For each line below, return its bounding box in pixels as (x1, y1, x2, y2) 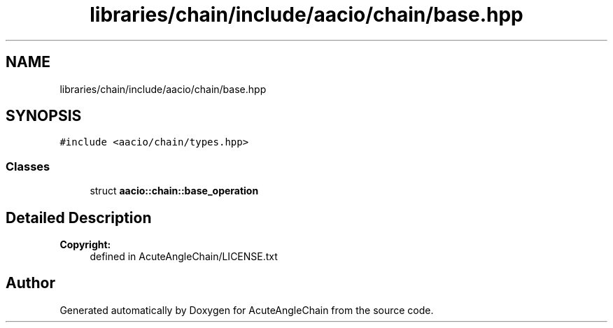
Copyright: (59, 238, 111, 251)
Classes (6, 159, 50, 173)
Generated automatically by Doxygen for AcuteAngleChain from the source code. (59, 304, 434, 316)
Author (6, 274, 55, 292)
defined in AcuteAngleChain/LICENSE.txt (90, 250, 278, 263)
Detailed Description (6, 208, 152, 227)
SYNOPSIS (6, 107, 82, 125)
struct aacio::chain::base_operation (90, 185, 259, 197)
